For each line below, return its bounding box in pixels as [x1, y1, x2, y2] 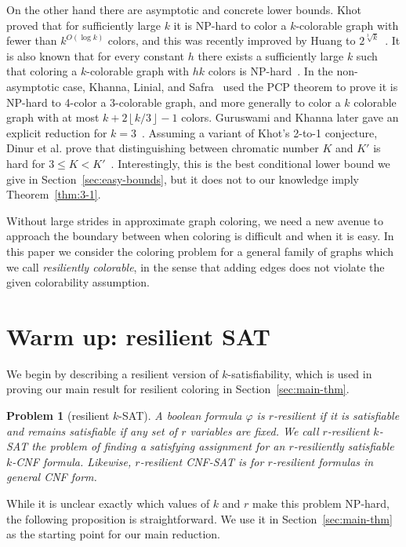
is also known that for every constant [6, 47, 185, 64]
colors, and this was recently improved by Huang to [107, 32, 356, 49]
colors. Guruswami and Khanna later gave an [181, 109, 399, 126]
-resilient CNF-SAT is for [140, 453, 264, 469]
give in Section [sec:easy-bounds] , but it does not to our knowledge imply [6, 170, 359, 187]
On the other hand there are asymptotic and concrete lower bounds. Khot [6, 2, 362, 17]
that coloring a [6, 63, 78, 79]
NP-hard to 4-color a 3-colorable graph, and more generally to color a [6, 93, 341, 110]
